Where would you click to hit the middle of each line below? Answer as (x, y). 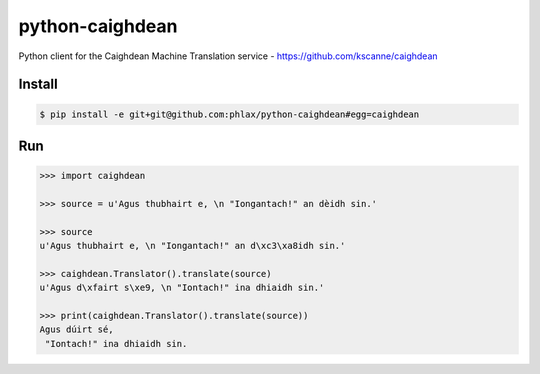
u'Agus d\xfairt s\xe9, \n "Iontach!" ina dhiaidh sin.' (182, 288)
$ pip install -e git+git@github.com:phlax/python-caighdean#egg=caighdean (229, 114)
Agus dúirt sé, (76, 329)
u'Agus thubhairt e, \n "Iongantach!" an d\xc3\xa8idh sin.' (192, 246)
